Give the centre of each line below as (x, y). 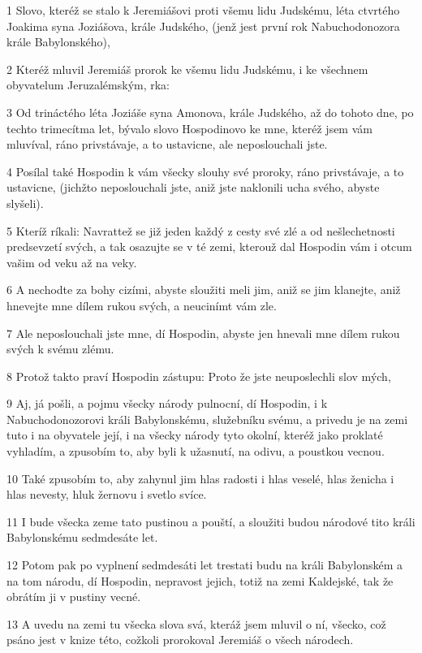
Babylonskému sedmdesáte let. (82, 537)
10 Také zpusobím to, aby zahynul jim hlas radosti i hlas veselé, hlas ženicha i (200, 478)
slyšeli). (25, 203)
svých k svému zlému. (60, 349)
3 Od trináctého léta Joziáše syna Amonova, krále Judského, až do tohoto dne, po (210, 112)
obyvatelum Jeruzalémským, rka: (88, 85)
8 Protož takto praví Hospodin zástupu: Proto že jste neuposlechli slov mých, (199, 376)
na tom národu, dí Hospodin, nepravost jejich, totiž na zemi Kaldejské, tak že (200, 580)
